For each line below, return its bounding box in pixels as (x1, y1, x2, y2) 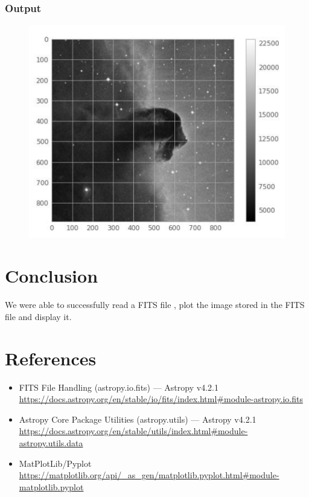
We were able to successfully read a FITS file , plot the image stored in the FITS (5, 298, 305, 311)
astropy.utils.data (19, 437, 83, 449)
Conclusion (5, 263, 98, 288)
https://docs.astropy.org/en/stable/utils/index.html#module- (19, 425, 248, 437)
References (5, 345, 97, 370)
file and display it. (5, 310, 72, 322)
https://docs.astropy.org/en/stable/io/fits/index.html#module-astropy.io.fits (19, 393, 303, 405)
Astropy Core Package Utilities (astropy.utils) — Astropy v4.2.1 (19, 412, 256, 425)
